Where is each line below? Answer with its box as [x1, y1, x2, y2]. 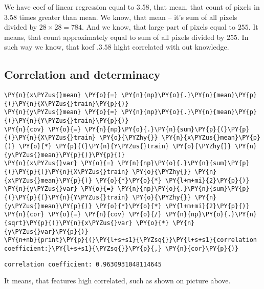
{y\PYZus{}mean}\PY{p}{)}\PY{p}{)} [4, 151, 125, 159]
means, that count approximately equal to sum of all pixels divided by [4, 31, 225, 42]
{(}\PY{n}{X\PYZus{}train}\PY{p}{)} [4, 100, 129, 107]
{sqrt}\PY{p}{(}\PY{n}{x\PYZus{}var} [4, 219, 133, 227]
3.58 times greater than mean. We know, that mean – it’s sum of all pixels [4, 11, 237, 22]
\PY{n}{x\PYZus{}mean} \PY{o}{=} [4, 92, 118, 99]
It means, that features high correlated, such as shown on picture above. [4, 275, 231, 286]
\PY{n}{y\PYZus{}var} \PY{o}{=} [4, 185, 114, 193]
